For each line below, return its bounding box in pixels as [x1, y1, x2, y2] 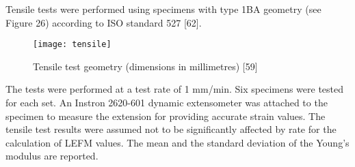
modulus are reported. [5, 149, 98, 163]
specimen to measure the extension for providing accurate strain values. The [5, 108, 326, 123]
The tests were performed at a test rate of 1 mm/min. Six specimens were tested [5, 82, 344, 96]
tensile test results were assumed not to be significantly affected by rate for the [5, 122, 337, 136]
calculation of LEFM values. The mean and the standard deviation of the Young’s [5, 135, 350, 149]
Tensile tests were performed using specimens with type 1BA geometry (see [5, 2, 321, 16]
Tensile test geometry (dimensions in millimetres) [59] [33, 59, 258, 73]
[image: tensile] [33, 40, 111, 50]
